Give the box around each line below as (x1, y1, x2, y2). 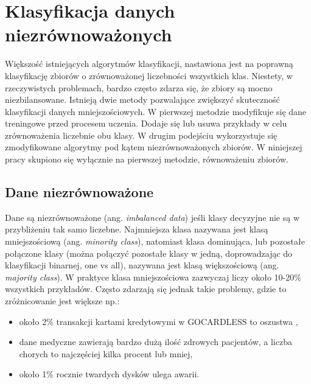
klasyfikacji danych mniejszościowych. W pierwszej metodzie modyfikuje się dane (5, 105, 307, 117)
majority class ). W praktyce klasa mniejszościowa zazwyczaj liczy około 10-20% (5, 270, 301, 283)
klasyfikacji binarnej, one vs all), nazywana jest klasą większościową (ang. (5, 259, 279, 271)
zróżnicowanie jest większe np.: (5, 295, 120, 307)
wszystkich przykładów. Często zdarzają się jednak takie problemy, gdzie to (5, 282, 287, 295)
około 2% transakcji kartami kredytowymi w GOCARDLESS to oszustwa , (19, 315, 298, 327)
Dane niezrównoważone (5, 183, 154, 201)
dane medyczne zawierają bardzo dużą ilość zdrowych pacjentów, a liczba (19, 335, 292, 348)
